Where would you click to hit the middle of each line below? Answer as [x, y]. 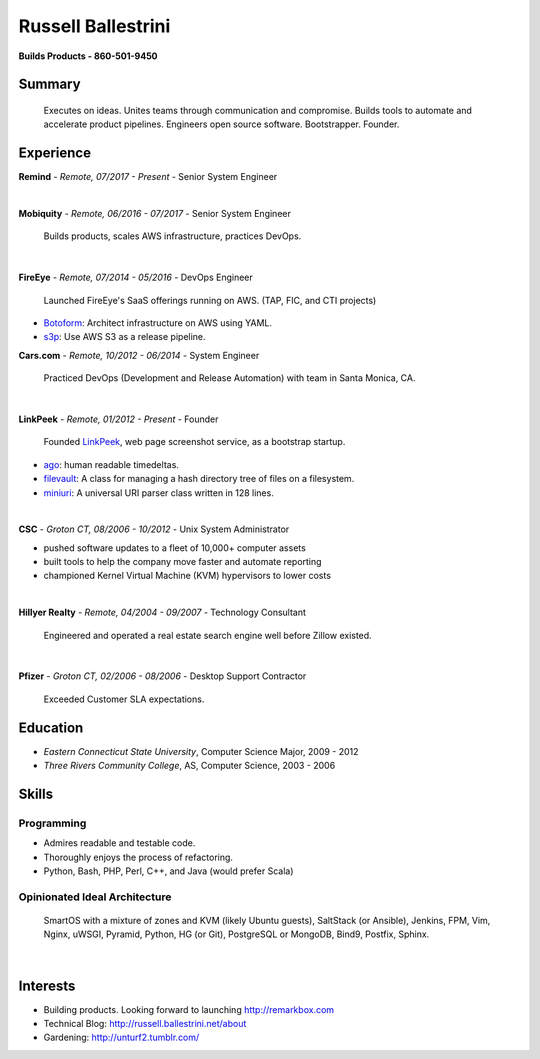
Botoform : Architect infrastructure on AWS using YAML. [158, 322]
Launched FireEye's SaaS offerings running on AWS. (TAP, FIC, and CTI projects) [210, 300]
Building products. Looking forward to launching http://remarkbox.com [189, 1009]
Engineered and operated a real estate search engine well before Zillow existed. [207, 635]
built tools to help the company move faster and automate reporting [182, 562]
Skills [36, 793]
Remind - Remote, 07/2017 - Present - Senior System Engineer [148, 177]
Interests [47, 985]
